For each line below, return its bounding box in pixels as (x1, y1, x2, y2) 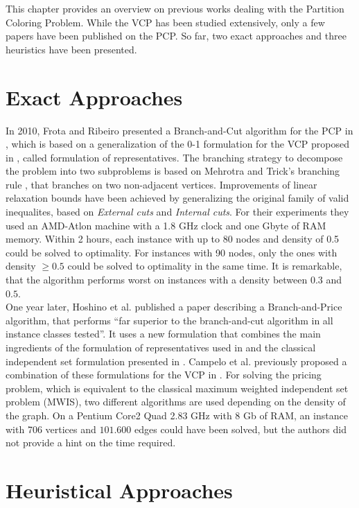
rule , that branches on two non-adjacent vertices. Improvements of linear (6, 177, 317, 191)
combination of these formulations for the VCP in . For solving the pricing (6, 367, 322, 382)
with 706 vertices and (6, 421, 96, 436)
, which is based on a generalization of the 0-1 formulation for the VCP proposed (6, 137, 350, 151)
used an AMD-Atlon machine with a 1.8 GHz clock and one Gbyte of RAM (6, 218, 326, 232)
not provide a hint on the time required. (6, 435, 176, 450)
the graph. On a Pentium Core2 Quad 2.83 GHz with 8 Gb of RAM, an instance (6, 408, 348, 422)
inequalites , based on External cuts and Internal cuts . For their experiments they (6, 204, 349, 219)
